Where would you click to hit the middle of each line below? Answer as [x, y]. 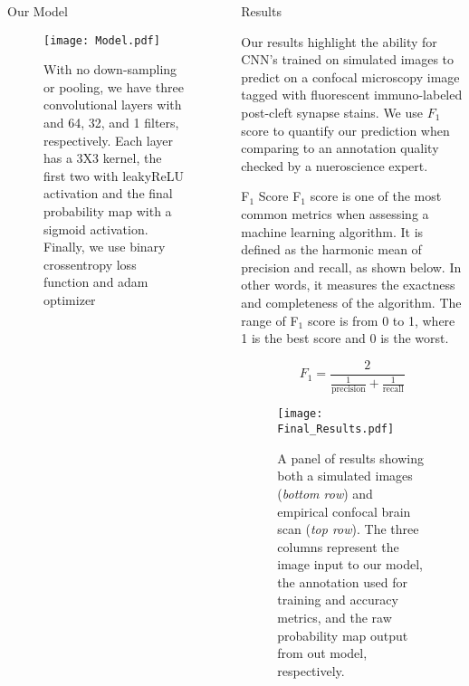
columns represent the [338, 546]
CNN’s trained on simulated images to [348, 59]
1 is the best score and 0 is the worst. [345, 338]
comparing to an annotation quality [340, 148]
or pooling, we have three [114, 86]
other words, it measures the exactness [348, 285]
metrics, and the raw [335, 618]
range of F [270, 320]
